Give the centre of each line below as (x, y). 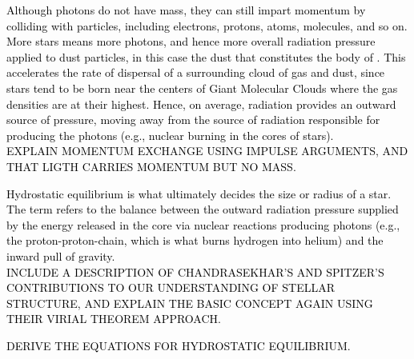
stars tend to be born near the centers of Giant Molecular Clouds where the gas (202, 88)
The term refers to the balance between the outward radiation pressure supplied (203, 209)
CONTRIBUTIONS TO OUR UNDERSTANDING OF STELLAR (171, 287)
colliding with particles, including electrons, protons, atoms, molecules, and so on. (207, 25)
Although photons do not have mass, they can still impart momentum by (186, 10)
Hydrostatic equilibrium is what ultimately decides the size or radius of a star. (199, 193)
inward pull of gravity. (61, 255)
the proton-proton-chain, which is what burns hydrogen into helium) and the (195, 240)
